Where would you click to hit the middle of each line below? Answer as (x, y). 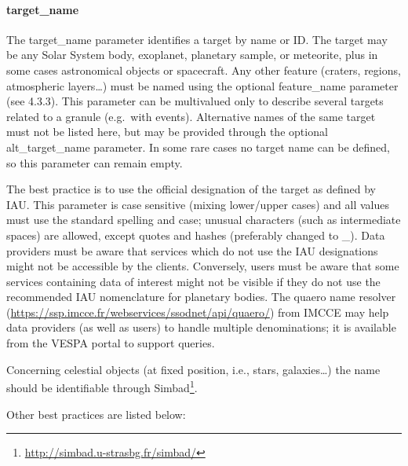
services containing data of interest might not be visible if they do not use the (193, 281)
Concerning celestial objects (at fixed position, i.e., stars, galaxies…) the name (193, 369)
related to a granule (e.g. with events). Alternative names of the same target (191, 116)
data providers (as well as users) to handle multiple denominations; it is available (201, 327)
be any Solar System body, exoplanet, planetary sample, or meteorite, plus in (192, 55)
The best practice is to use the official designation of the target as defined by (191, 189)
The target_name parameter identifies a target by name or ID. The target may (197, 39)
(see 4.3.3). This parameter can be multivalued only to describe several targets (195, 101)
